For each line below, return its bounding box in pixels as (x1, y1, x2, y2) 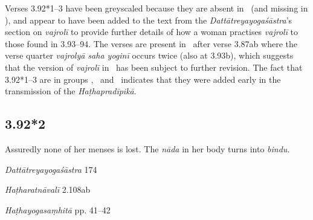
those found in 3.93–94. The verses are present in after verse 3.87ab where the (5, 37, 297, 50)
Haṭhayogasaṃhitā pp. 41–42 (5, 203, 111, 216)
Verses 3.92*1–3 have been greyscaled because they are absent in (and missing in (5, 2, 308, 14)
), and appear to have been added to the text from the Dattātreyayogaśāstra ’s (5, 13, 292, 26)
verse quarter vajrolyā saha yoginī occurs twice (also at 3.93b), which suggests (5, 49, 294, 62)
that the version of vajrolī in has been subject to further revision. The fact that (5, 60, 303, 73)
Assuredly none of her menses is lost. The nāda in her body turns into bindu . (5, 142, 290, 155)
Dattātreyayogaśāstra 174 (5, 163, 97, 175)
